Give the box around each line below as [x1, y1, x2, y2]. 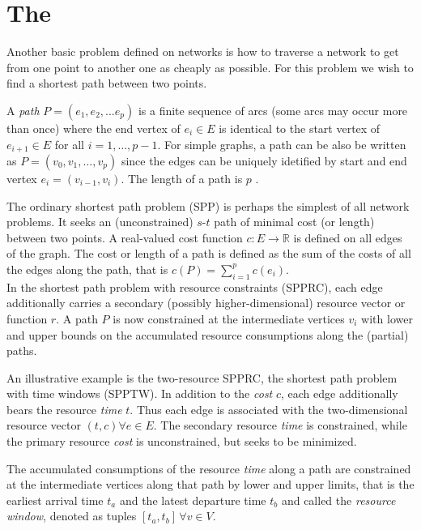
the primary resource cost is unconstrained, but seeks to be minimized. [6, 433, 357, 450]
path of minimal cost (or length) [214, 213, 375, 230]
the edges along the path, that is [6, 260, 168, 277]
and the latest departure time [119, 491, 266, 508]
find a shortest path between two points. [6, 75, 207, 92]
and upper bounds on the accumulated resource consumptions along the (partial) [6, 326, 409, 343]
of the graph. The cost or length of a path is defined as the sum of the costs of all [6, 245, 411, 262]
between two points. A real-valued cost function [6, 229, 243, 246]
